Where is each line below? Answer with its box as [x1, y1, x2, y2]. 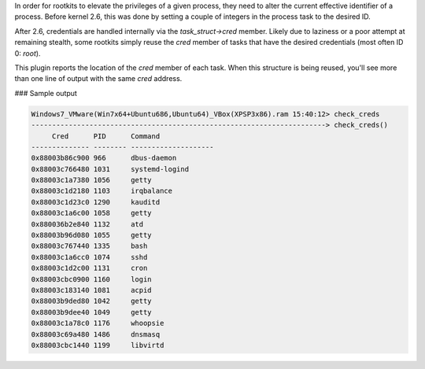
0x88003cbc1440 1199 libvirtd [31, 341, 164, 349]
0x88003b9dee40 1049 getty [31, 308, 153, 316]
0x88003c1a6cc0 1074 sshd [31, 253, 148, 261]
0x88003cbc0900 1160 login [31, 275, 153, 283]
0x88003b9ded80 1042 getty [31, 297, 153, 306]
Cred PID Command [51, 131, 161, 141]
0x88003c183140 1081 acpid [31, 286, 153, 294]
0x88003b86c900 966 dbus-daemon [31, 153, 177, 163]
